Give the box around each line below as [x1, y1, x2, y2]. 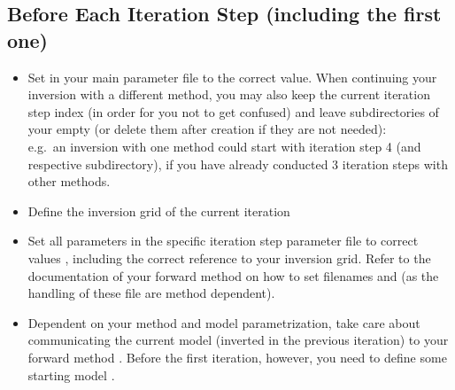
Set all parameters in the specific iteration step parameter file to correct [27, 231, 419, 250]
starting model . [27, 365, 115, 384]
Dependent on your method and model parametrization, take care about [27, 313, 420, 331]
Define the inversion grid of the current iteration [27, 201, 290, 220]
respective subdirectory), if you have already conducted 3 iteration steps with [27, 154, 448, 173]
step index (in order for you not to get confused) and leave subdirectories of [27, 102, 439, 121]
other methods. [27, 172, 111, 191]
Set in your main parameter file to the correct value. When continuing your [27, 67, 437, 86]
